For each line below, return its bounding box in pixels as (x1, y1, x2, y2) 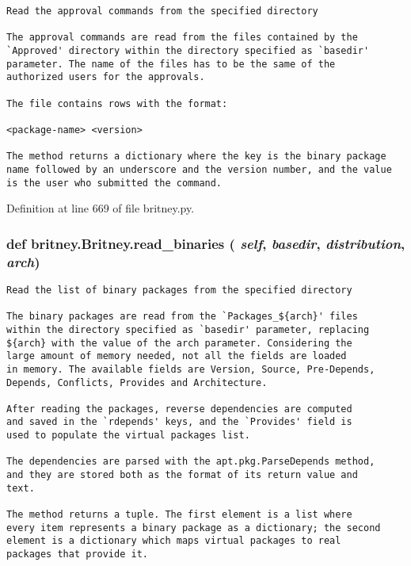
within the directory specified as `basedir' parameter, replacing (6, 323, 370, 335)
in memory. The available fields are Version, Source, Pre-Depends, (6, 363, 375, 375)
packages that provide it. (6, 549, 148, 560)
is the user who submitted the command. (6, 177, 223, 189)
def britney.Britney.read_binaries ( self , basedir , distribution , (6, 233, 405, 253)
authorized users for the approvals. (6, 71, 205, 83)
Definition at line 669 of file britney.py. (6, 200, 195, 216)
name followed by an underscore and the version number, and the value (6, 163, 392, 175)
